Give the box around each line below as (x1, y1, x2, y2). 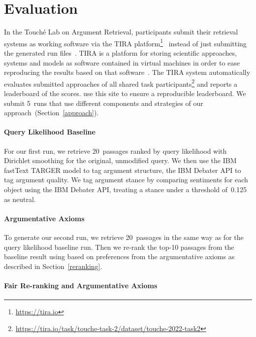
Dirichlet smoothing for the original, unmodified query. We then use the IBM (4, 155, 237, 166)
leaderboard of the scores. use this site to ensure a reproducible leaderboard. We (4, 88, 246, 98)
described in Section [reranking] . (4, 261, 102, 271)
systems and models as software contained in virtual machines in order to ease (4, 57, 240, 67)
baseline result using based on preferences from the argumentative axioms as (4, 251, 235, 262)
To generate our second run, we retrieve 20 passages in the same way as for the (4, 232, 244, 242)
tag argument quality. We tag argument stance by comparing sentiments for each (4, 174, 248, 185)
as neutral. (4, 194, 36, 204)
